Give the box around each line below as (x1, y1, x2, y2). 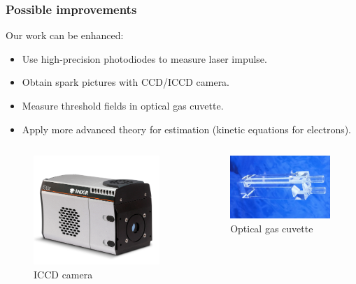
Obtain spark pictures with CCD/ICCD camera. (22, 75, 230, 89)
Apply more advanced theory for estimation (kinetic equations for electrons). (22, 121, 352, 136)
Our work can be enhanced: (6, 28, 124, 43)
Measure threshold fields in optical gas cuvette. (22, 98, 224, 112)
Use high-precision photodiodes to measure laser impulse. (22, 51, 267, 66)
